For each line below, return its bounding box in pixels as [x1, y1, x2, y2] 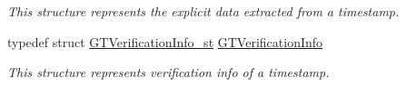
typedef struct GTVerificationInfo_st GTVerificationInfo [7, 32, 323, 51]
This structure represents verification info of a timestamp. [7, 63, 330, 82]
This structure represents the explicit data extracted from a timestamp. [7, 2, 400, 20]
